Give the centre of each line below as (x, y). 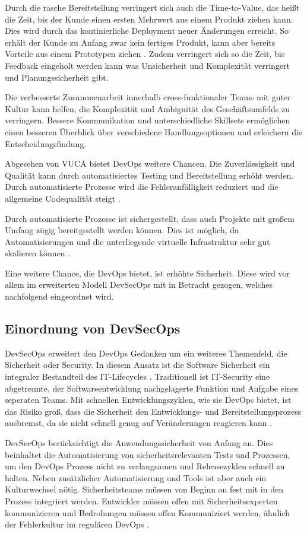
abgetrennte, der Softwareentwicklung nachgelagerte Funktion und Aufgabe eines (152, 388)
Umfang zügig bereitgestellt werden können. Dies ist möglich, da (122, 230)
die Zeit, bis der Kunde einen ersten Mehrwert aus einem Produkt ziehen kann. (149, 19)
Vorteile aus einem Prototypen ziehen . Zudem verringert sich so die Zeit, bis (145, 54)
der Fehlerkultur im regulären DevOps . (77, 524)
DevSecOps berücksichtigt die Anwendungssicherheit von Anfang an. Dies (139, 443)
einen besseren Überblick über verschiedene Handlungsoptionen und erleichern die (154, 131)
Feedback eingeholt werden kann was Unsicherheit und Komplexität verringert (148, 65)
